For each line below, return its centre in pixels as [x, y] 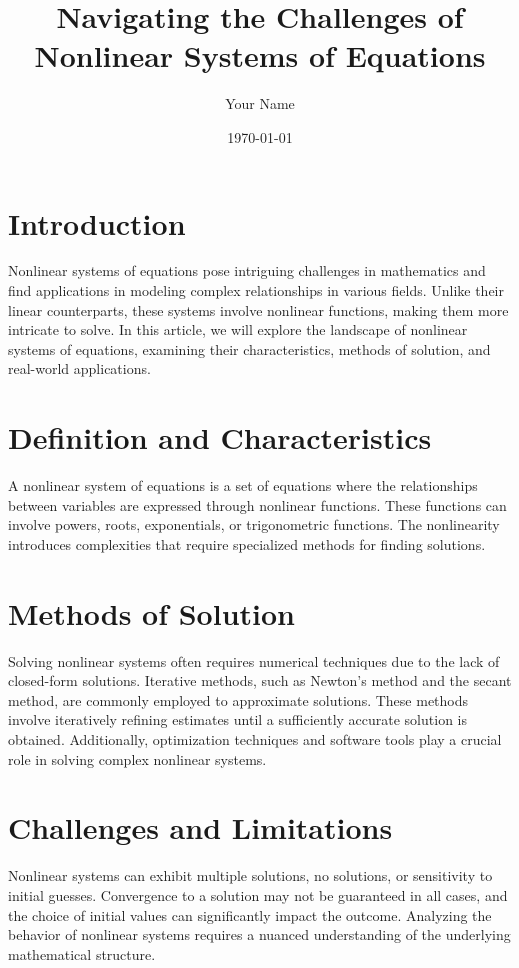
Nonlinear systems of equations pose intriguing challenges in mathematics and [247, 270]
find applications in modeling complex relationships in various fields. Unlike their [256, 290]
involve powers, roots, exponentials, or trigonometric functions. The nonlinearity [254, 524]
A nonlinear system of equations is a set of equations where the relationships [243, 485]
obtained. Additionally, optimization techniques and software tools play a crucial [255, 739]
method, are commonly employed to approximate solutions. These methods [238, 699]
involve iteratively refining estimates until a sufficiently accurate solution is [237, 719]
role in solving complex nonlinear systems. [137, 758]
